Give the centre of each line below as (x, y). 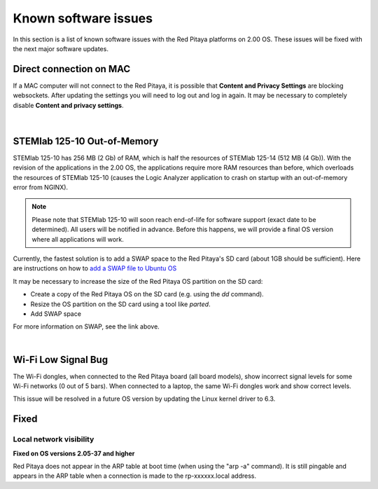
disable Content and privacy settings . (68, 105)
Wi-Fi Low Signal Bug (61, 360)
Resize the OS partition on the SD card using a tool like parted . (120, 304)
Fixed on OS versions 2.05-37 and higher (74, 453)
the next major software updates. (61, 48)
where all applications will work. (78, 239)
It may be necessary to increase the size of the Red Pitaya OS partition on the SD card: (138, 281)
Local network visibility (54, 439)
